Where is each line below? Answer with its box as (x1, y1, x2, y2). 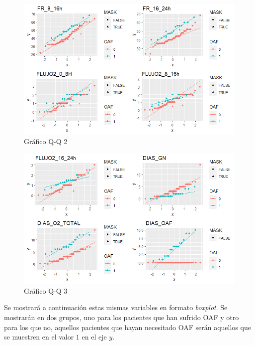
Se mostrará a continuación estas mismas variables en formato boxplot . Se (4, 302, 228, 313)
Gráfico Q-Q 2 (24, 136, 68, 147)
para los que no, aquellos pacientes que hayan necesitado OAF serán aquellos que (4, 322, 251, 332)
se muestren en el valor (4, 332, 74, 342)
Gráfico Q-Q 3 (24, 285, 68, 296)
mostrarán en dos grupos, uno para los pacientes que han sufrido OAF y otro (4, 312, 239, 323)
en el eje (82, 332, 107, 342)
